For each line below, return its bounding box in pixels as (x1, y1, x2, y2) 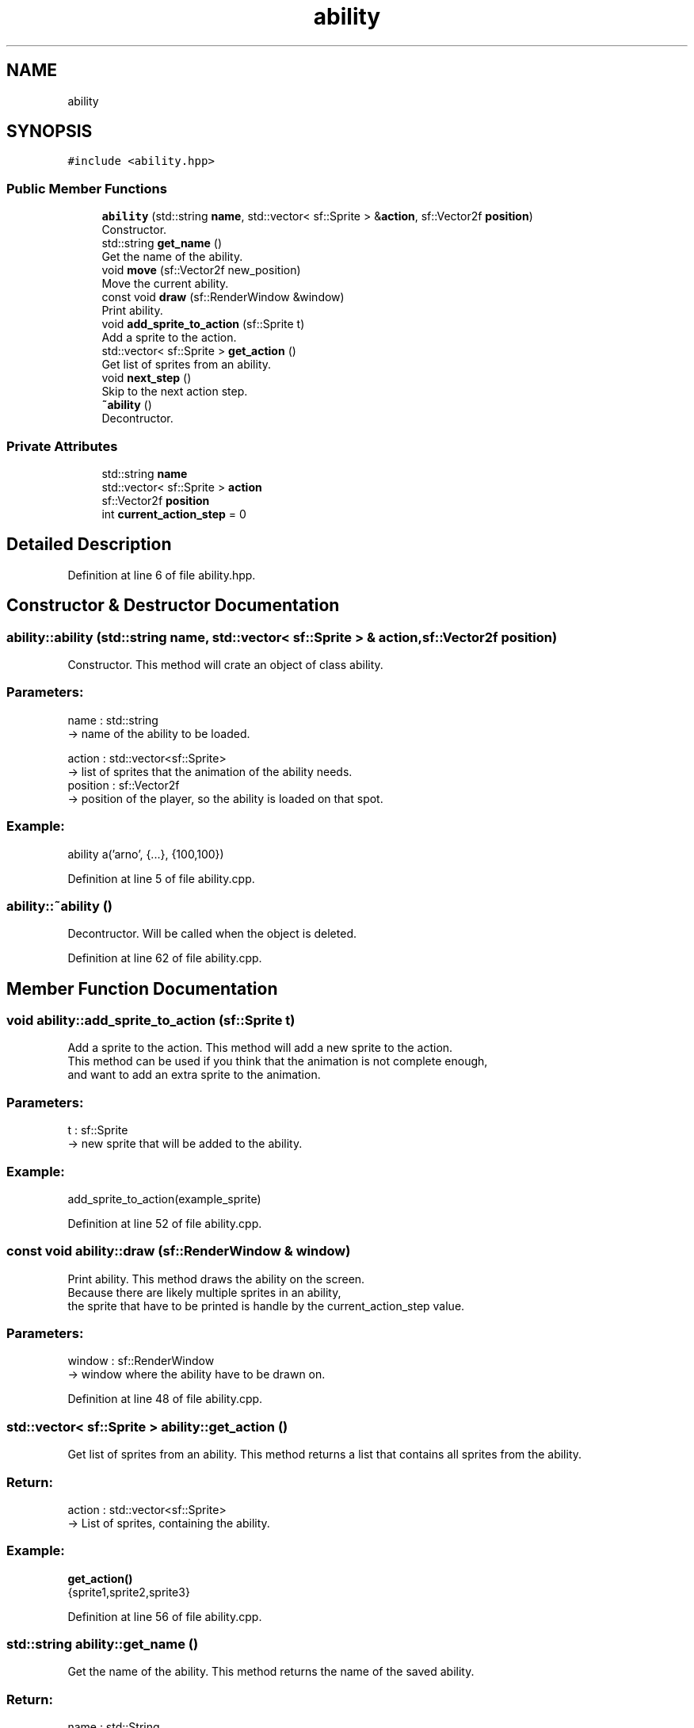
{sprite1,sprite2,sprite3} (67, 1585, 190, 1599)
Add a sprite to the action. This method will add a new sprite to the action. (67, 1041, 453, 1055)
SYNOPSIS (6, 121, 93, 142)
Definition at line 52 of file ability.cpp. (67, 1216, 262, 1230)
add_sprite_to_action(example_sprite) (67, 1191, 261, 1206)
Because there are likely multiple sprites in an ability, (67, 1285, 341, 1299)
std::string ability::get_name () (6, 1636, 199, 1653)
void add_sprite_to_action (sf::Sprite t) (101, 317, 305, 331)
